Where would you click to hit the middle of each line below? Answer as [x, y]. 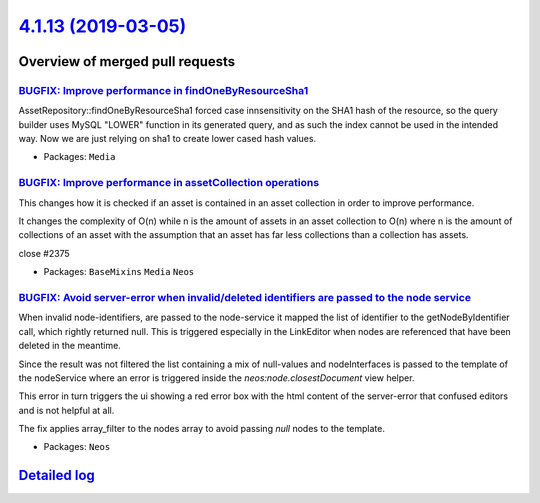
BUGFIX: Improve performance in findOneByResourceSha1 [163, 90]
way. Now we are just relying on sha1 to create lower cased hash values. [167, 139]
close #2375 [44, 253]
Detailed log [56, 475]
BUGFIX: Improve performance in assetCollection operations [169, 183]
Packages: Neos [77, 447]
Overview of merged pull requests [127, 61]
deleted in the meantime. [70, 346]
